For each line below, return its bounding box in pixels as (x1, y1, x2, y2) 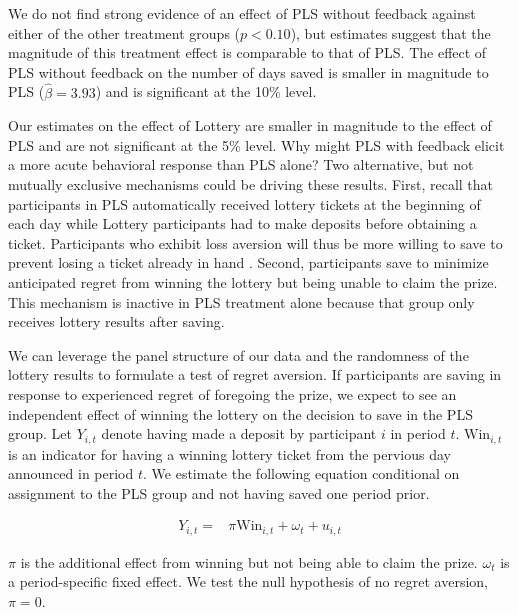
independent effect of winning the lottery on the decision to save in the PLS (8, 403, 473, 424)
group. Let (8, 423, 73, 444)
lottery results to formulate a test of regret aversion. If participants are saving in (8, 364, 502, 385)
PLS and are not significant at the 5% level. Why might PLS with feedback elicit (8, 134, 505, 155)
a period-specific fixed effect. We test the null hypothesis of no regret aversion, (8, 571, 489, 592)
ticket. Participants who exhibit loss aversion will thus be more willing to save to (8, 232, 503, 253)
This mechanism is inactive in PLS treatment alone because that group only (8, 291, 475, 312)
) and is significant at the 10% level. (95, 81, 317, 102)
